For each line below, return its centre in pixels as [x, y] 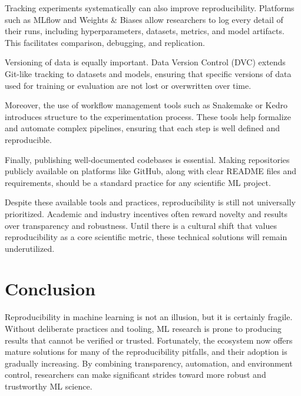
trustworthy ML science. [49, 386]
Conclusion [50, 289]
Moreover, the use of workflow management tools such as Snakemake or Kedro [146, 105]
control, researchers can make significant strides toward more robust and [135, 375]
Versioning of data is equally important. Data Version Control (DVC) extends [145, 62]
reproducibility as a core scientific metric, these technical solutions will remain [146, 237]
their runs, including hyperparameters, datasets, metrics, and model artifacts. [145, 31]
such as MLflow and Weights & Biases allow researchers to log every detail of [144, 19]
